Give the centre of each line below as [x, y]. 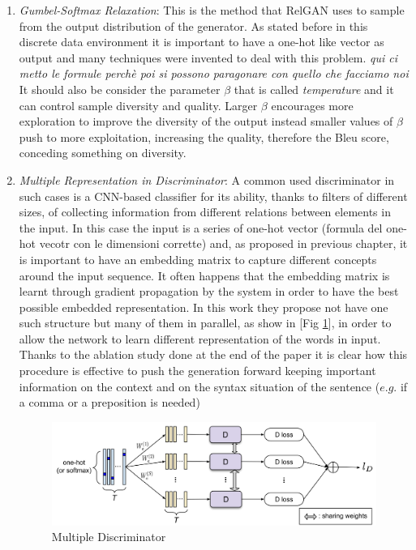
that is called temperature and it [314, 89]
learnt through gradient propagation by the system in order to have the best [209, 291]
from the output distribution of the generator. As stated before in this [193, 26]
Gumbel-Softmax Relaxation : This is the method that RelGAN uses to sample [212, 10]
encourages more [312, 105]
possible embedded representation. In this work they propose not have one [204, 307]
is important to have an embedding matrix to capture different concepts [198, 259]
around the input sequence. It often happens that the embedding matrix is [204, 275]
